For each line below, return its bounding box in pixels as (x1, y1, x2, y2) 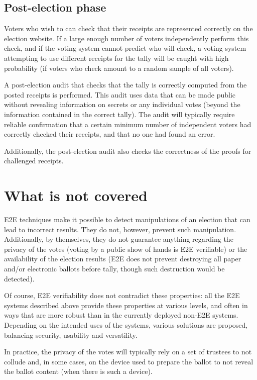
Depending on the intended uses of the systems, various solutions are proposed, (4, 319, 248, 330)
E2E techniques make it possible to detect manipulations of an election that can (4, 214, 250, 225)
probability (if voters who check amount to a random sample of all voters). (4, 62, 234, 73)
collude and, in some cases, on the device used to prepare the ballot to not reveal (4, 356, 253, 366)
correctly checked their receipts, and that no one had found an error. (4, 129, 215, 139)
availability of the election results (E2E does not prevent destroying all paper (4, 253, 241, 264)
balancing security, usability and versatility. (4, 329, 138, 340)
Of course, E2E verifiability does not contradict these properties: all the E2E (4, 290, 240, 301)
